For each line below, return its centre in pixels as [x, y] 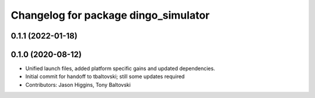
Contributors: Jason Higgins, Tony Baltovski [78, 85]
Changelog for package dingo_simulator [110, 15]
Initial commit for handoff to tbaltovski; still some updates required [105, 76]
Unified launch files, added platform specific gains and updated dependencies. [120, 69]
